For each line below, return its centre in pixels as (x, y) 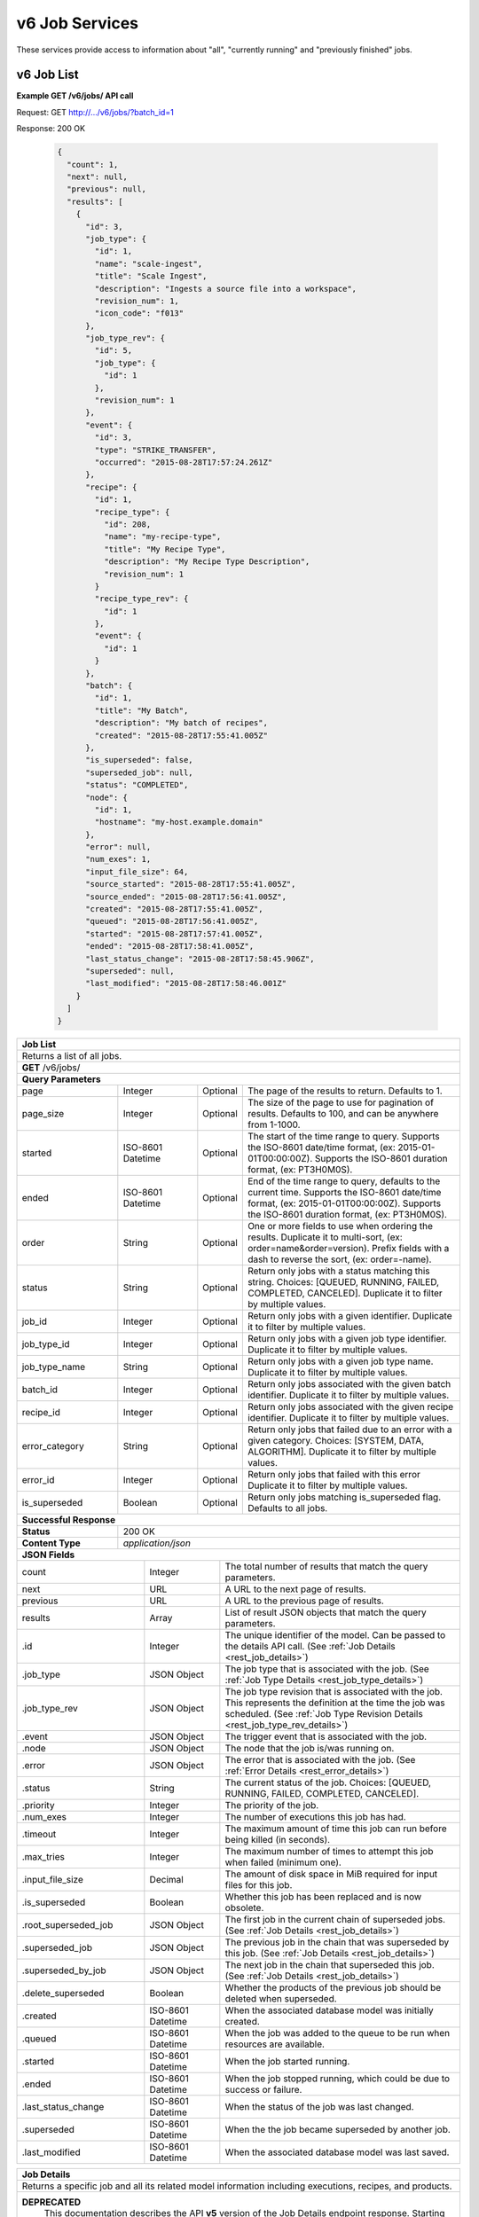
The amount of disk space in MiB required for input (331, 1874)
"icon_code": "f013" (139, 313)
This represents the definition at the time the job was (335, 1703)
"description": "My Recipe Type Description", (207, 562)
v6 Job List (47, 75)
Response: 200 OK (51, 129)
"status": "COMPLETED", (137, 785)
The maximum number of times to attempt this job (329, 1851)
